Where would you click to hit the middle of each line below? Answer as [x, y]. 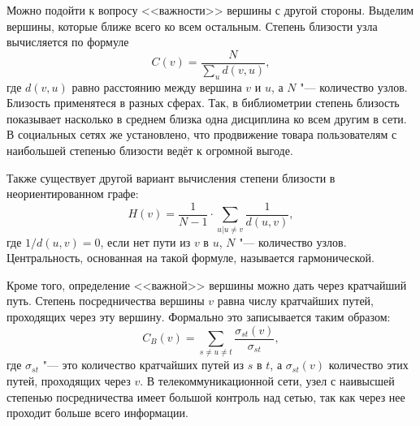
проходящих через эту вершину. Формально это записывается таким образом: [199, 316]
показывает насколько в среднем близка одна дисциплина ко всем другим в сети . [207, 118]
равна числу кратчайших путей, [296, 301]
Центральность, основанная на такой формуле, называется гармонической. [191, 258]
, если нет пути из [145, 241]
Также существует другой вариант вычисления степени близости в [171, 177]
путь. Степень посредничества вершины [106, 301]
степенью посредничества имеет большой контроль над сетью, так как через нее [206, 396]
